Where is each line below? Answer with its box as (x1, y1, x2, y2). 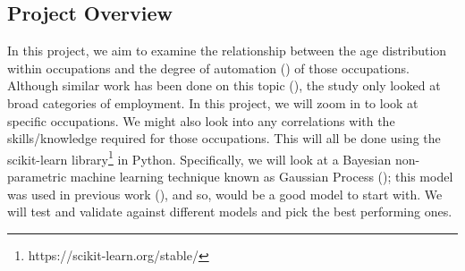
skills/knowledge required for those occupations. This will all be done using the (7, 129, 441, 148)
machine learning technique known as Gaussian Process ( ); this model (70, 167, 453, 186)
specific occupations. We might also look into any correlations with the (7, 111, 395, 130)
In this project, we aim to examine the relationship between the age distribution (7, 41, 447, 60)
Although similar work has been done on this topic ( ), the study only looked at (7, 76, 441, 95)
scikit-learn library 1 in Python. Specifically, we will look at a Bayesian (7, 147, 392, 168)
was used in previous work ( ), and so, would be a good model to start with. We (7, 184, 443, 203)
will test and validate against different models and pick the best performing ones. (7, 202, 452, 221)
